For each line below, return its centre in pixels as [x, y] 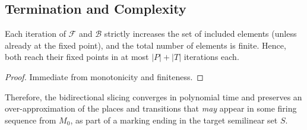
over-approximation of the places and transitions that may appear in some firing [151, 108]
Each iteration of [35, 34]
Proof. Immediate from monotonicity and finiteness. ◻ [104, 76]
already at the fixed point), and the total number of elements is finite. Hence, [145, 45]
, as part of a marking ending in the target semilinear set [174, 120]
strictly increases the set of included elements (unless [200, 34]
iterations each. [211, 57]
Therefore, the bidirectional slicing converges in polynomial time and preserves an [153, 96]
